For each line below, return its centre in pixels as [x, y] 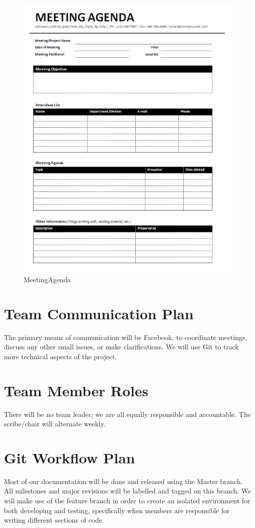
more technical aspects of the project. [61, 356]
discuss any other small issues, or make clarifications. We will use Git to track [121, 347]
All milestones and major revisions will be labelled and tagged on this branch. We [127, 491]
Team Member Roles [76, 390]
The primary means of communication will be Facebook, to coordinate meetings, [126, 337]
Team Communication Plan [99, 313]
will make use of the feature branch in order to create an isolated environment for [127, 500]
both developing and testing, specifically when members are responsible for [117, 510]
